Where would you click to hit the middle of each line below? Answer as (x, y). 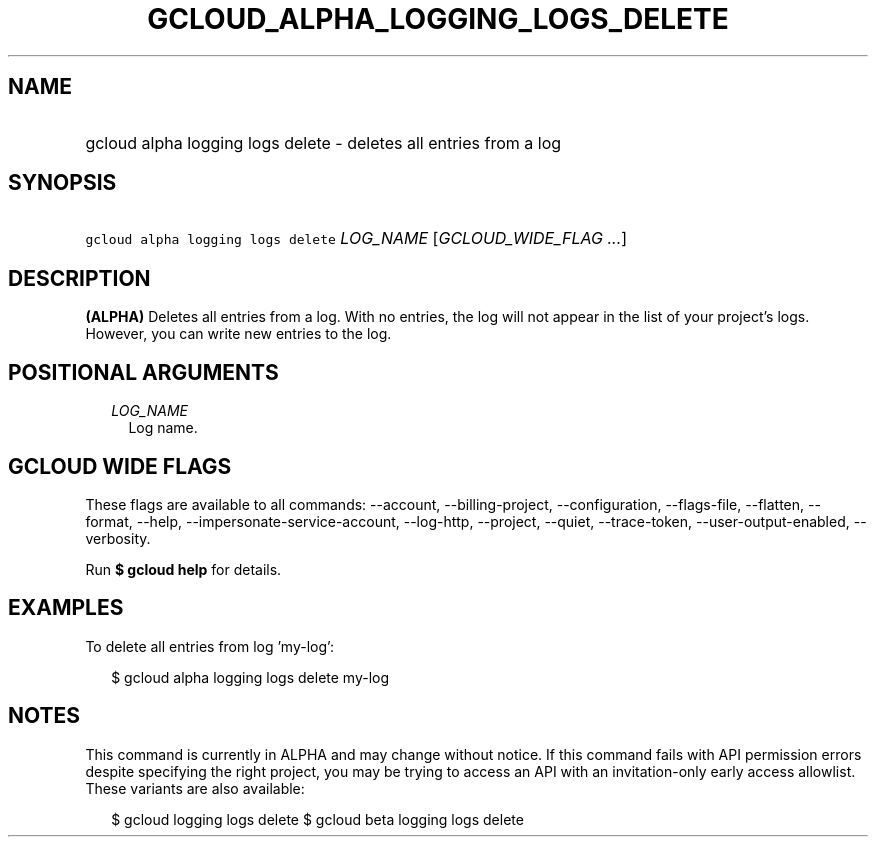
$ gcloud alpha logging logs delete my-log (250, 677)
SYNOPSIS (62, 183)
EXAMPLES (66, 608)
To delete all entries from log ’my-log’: (209, 646)
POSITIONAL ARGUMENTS (143, 372)
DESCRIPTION (79, 278)
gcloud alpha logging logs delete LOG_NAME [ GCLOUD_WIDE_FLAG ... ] (356, 238)
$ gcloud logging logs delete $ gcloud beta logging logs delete (317, 819)
